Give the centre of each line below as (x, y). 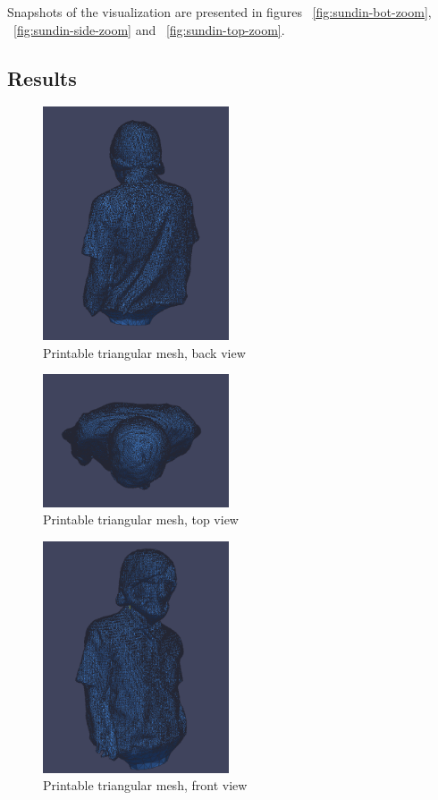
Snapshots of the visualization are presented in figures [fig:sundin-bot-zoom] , (219, 12)
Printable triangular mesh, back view (144, 352)
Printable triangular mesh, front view (145, 785)
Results (42, 77)
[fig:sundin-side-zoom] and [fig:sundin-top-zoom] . (149, 29)
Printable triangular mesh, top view (141, 519)
